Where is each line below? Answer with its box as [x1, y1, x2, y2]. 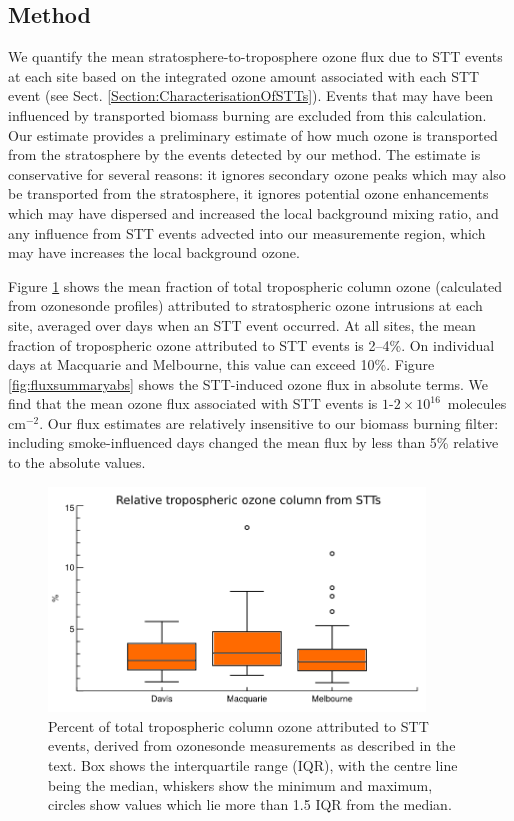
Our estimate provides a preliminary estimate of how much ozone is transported [8, 124, 498, 145]
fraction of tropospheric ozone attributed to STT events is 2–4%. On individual [8, 334, 495, 355]
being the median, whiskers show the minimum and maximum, [48, 774, 433, 795]
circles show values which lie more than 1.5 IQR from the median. [48, 794, 452, 815]
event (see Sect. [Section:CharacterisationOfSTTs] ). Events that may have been [8, 85, 494, 106]
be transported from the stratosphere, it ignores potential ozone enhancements [8, 183, 489, 204]
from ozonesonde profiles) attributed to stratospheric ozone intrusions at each [8, 295, 483, 316]
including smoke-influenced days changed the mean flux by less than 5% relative [8, 432, 499, 453]
